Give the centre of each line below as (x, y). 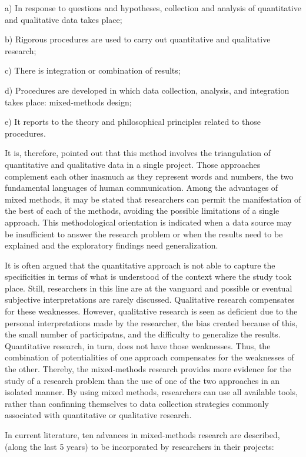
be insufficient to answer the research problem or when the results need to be (144, 234)
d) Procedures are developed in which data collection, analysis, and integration (147, 90)
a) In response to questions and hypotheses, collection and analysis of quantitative (153, 8)
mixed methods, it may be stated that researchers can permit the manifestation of (153, 199)
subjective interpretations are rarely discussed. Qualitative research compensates (150, 299)
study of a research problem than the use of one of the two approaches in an (142, 380)
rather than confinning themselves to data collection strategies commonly (137, 403)
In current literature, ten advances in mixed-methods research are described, (142, 435)
